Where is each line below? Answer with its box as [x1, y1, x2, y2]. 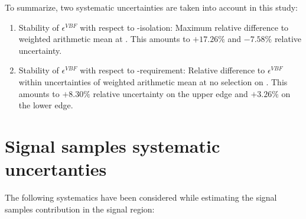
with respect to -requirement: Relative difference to [80, 64, 265, 76]
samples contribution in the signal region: [5, 202, 155, 215]
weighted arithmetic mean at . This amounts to [18, 33, 190, 45]
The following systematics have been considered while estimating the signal [5, 191, 277, 204]
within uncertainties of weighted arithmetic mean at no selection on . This [18, 75, 288, 88]
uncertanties [5, 157, 107, 181]
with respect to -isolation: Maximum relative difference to [80, 21, 289, 33]
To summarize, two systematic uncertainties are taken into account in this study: [5, 1, 298, 13]
